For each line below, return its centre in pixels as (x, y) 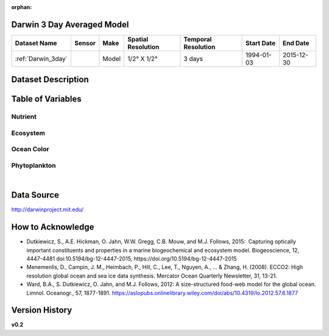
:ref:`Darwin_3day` (41, 59)
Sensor (85, 43)
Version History (42, 310)
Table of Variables (46, 99)
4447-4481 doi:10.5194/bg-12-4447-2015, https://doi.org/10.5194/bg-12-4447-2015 (132, 259)
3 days (193, 59)
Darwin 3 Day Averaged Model (70, 24)
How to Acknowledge (53, 227)
